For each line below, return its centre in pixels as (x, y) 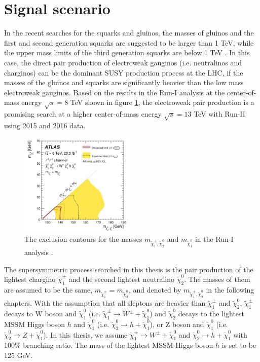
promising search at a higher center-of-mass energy (83, 114)
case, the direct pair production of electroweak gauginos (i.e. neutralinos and (123, 62)
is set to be (239, 345)
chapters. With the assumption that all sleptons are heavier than (105, 303)
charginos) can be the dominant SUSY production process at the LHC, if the (124, 72)
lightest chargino (30, 279)
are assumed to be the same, (48, 289)
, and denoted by (155, 289)
